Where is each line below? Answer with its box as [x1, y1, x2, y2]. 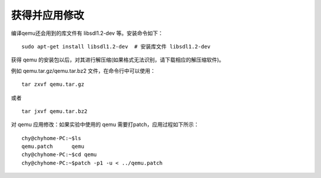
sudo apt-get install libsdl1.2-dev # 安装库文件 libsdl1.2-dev [21, 43, 211, 50]
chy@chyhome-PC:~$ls [21, 135, 81, 141]
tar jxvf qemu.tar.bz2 [21, 108, 88, 115]
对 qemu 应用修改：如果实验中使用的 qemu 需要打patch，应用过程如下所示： [11, 121, 199, 128]
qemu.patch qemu [21, 143, 84, 150]
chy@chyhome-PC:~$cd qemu [21, 151, 97, 158]
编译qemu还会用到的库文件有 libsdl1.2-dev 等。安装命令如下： [11, 30, 163, 37]
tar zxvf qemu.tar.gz [21, 81, 84, 88]
